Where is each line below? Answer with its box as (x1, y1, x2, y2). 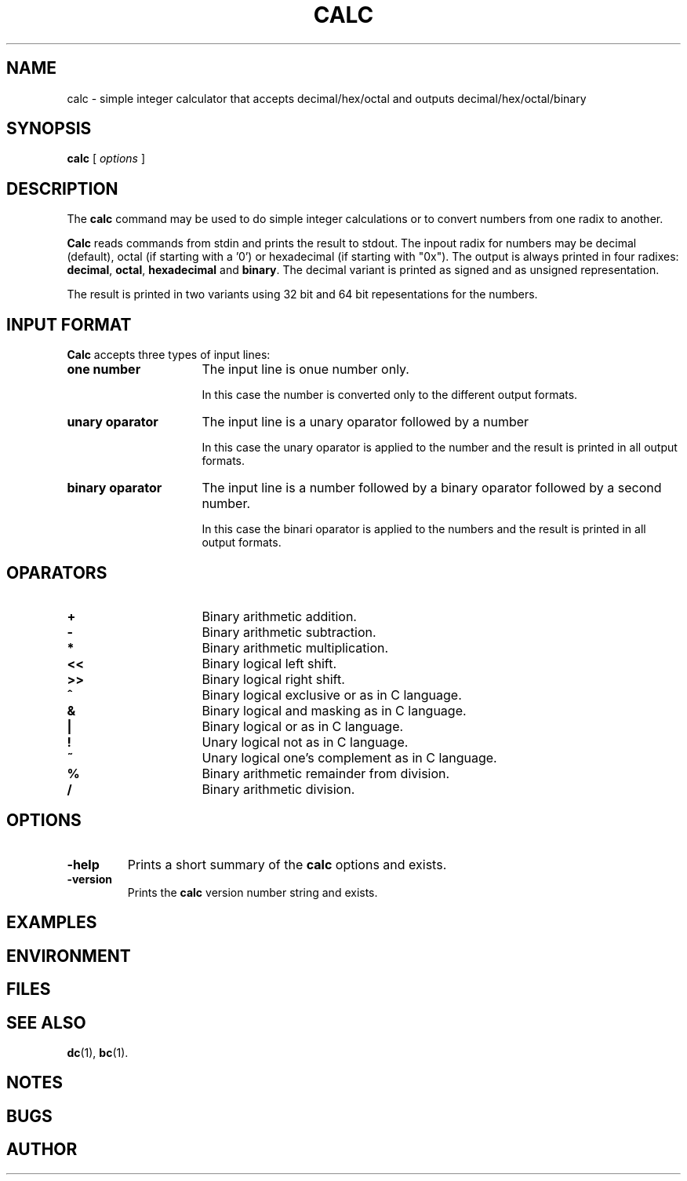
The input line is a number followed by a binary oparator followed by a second (202, 480, 662, 496)
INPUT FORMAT (6, 314, 132, 335)
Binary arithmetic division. (202, 781, 355, 797)
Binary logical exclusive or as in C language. (202, 686, 462, 703)
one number (67, 361, 141, 378)
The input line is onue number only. (202, 361, 409, 378)
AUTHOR (6, 1139, 78, 1160)
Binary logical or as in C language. (202, 718, 404, 734)
